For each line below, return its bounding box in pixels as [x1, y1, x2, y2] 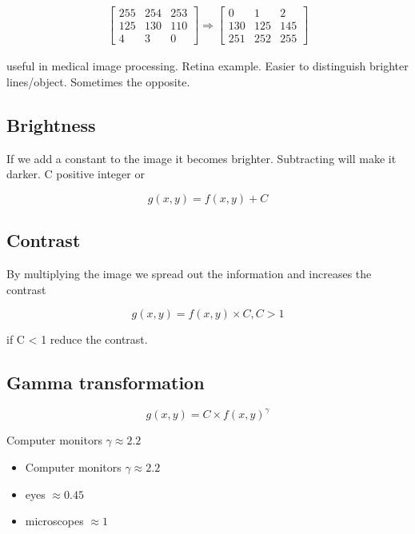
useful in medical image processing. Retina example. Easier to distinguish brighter [6, 58, 409, 74]
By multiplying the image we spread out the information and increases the [6, 265, 372, 281]
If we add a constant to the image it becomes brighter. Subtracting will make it [6, 149, 397, 166]
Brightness [6, 112, 96, 137]
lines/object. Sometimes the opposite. [6, 73, 190, 90]
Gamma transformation [6, 370, 205, 395]
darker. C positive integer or [6, 165, 145, 182]
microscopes [25, 512, 84, 529]
